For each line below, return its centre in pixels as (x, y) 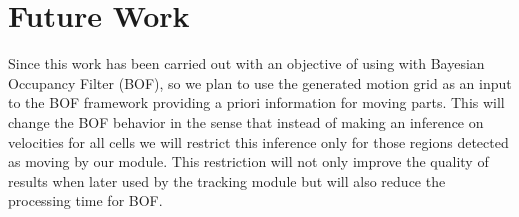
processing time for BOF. (85, 200)
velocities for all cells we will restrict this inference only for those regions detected (258, 141)
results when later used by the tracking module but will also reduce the (227, 180)
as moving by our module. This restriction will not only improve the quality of (248, 161)
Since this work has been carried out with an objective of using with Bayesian (246, 63)
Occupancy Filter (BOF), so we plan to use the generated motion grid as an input (260, 82)
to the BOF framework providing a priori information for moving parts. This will (256, 102)
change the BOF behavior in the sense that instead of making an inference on (246, 121)
